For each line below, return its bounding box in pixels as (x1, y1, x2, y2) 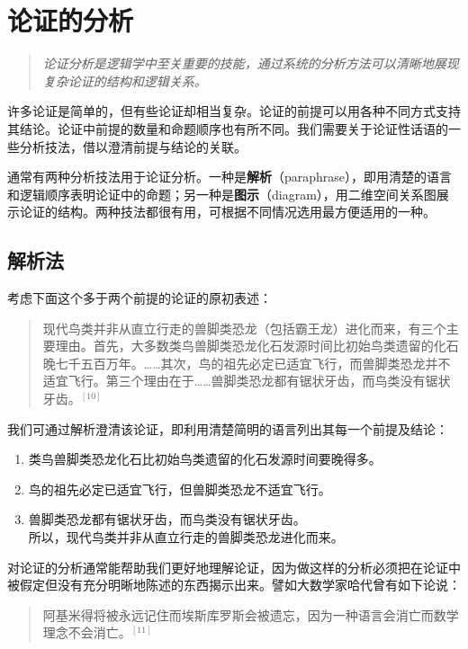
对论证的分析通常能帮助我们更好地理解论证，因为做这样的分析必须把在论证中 (7, 557, 461, 576)
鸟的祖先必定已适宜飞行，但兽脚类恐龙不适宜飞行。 (28, 479, 331, 498)
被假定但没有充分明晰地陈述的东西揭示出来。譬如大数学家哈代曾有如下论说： (7, 575, 461, 594)
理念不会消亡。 (42, 623, 131, 642)
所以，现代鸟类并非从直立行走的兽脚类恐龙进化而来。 (28, 528, 344, 547)
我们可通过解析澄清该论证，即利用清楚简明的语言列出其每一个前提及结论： (7, 419, 448, 438)
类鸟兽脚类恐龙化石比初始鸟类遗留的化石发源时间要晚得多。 (28, 449, 382, 468)
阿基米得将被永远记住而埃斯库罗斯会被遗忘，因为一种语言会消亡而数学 (42, 605, 459, 624)
